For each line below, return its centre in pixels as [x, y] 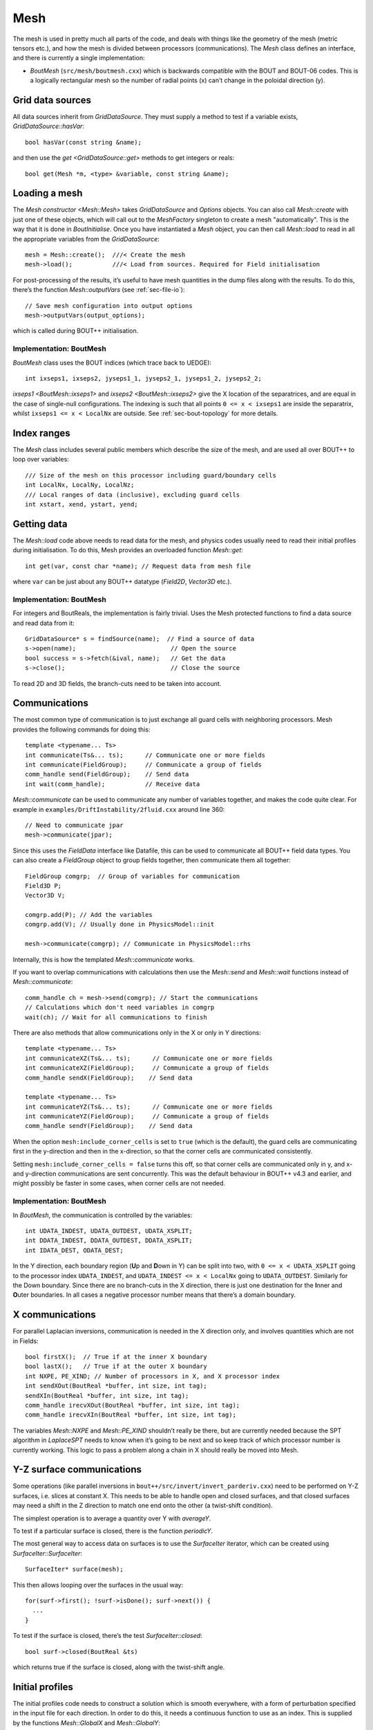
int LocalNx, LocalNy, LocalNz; [80, 485]
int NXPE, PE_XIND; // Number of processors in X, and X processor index [153, 1376]
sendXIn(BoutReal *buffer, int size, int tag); [107, 1395]
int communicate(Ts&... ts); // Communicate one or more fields [145, 755]
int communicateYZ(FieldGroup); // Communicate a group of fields [147, 1117]
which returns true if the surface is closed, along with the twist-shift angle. [119, 1667]
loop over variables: [41, 459]
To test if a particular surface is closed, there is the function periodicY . [113, 1531]
